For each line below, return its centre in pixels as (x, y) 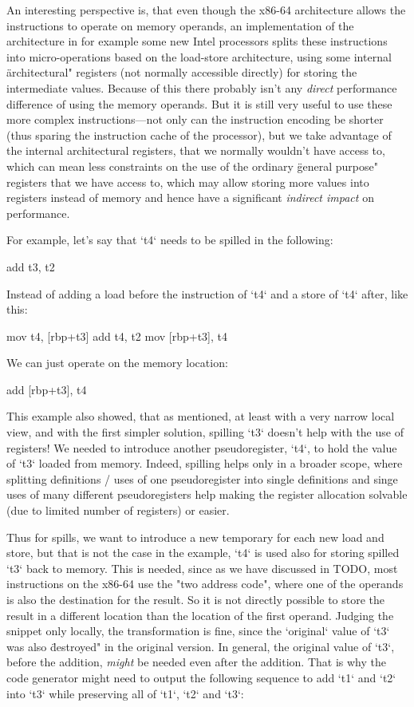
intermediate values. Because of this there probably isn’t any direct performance (202, 87)
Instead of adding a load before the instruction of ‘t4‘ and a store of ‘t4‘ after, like (207, 293)
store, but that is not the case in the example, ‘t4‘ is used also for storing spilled (203, 553)
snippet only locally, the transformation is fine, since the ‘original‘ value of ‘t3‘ (198, 631)
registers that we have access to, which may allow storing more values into (188, 182)
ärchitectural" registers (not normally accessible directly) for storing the (182, 72)
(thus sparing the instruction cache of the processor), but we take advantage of (199, 134)
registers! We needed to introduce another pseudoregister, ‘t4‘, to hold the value (202, 447)
